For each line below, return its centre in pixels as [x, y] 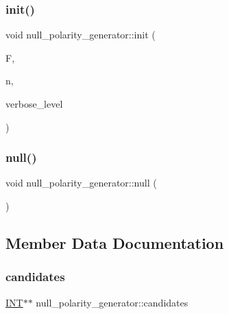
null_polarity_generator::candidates [112, 302]
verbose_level [34, 104]
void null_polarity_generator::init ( [81, 35]
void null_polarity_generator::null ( [81, 183]
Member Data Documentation [115, 242]
